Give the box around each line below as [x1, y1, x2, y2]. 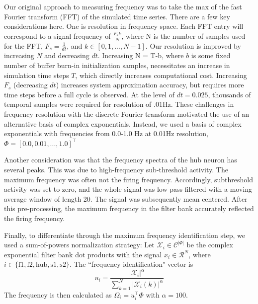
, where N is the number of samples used [121, 30, 246, 41]
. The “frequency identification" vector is [69, 259, 193, 269]
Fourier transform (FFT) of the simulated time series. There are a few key [4, 11, 230, 21]
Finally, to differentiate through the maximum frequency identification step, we [4, 229, 245, 240]
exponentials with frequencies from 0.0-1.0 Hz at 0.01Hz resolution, [4, 128, 209, 139]
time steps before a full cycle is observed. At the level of [4, 89, 174, 99]
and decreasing [44, 50, 89, 61]
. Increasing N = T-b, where [97, 50, 184, 61]
